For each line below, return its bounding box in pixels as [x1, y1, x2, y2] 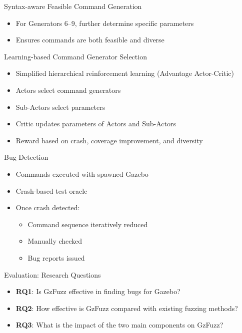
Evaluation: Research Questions [4, 269, 101, 280]
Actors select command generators [15, 84, 121, 95]
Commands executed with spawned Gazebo [15, 168, 148, 179]
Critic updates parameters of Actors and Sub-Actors [15, 118, 176, 129]
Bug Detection [4, 152, 48, 162]
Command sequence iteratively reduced [27, 219, 148, 229]
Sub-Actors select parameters [15, 101, 105, 112]
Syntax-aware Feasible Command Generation [4, 1, 142, 11]
